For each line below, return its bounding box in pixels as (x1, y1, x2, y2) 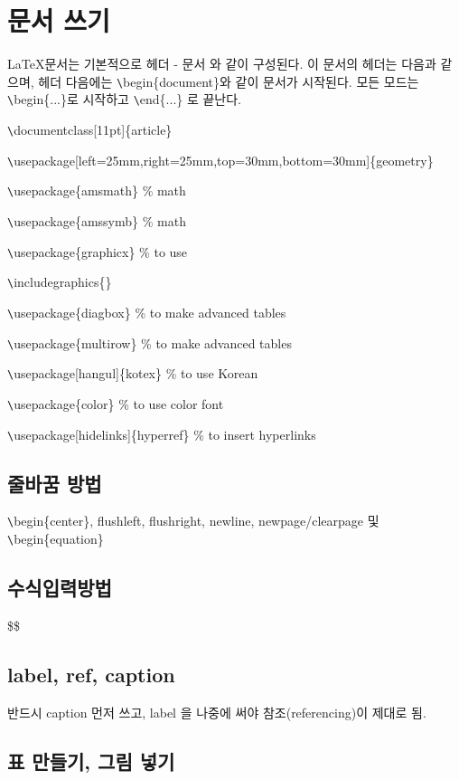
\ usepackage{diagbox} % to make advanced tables (7, 302, 286, 321)
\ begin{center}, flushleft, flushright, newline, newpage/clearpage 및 (7, 511, 379, 530)
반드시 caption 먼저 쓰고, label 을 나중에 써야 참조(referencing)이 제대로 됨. (7, 702, 426, 721)
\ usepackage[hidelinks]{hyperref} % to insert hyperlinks (7, 424, 316, 443)
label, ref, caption (7, 660, 175, 688)
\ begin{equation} (7, 529, 104, 548)
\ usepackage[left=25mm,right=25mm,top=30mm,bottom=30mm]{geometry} (7, 150, 434, 169)
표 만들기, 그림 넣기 (7, 747, 175, 775)
